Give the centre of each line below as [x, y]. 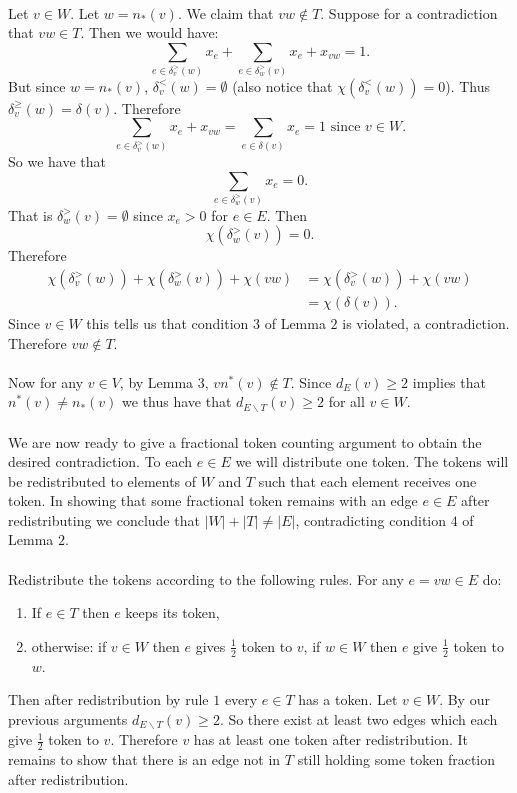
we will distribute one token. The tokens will [372, 461]
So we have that [57, 161]
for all [346, 401]
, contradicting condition [371, 519]
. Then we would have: [149, 32]
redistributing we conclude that [104, 519]
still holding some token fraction [396, 759]
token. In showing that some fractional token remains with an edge [213, 500]
